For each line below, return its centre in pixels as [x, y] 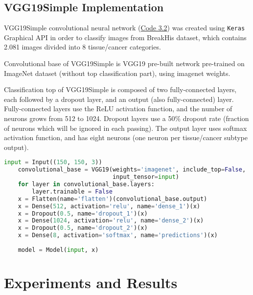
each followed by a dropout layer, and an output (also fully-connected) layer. [119, 99]
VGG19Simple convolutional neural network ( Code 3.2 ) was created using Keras [125, 28]
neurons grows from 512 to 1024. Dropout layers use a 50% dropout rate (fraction [126, 118]
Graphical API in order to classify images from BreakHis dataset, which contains [125, 37]
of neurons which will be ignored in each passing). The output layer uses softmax [126, 128]
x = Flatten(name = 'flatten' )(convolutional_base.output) [113, 199]
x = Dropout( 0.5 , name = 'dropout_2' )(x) [83, 228]
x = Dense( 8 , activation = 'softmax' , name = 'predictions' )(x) [118, 235]
